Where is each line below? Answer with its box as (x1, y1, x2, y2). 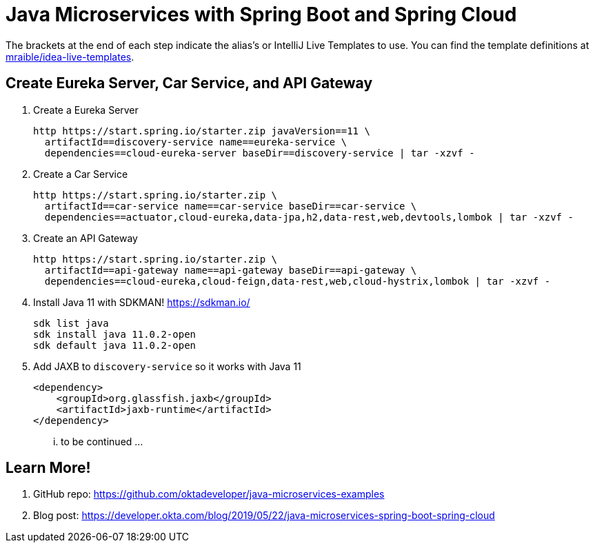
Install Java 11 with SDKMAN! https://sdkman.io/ (33, 296, 250, 308)
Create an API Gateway (33, 232, 138, 244)
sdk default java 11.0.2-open (33, 339, 196, 351)
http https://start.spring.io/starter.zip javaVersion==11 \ (33, 125, 370, 136)
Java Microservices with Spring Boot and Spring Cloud (6, 3, 517, 26)
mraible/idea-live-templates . (6, 50, 134, 63)
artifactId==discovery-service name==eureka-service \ (44, 136, 347, 148)
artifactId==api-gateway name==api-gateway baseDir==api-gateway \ (44, 264, 417, 276)
